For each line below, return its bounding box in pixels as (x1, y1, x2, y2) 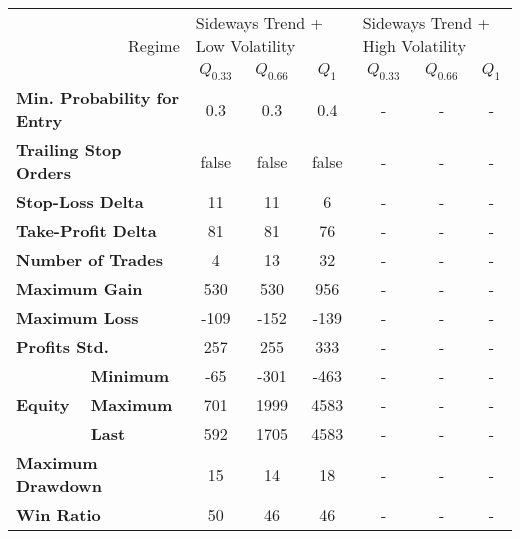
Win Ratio (16, 503, 101, 527)
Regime (128, 34, 180, 58)
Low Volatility (195, 34, 296, 57)
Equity (16, 393, 70, 417)
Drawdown (16, 474, 102, 498)
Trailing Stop (16, 138, 122, 162)
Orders (16, 161, 71, 185)
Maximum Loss (16, 306, 139, 330)
